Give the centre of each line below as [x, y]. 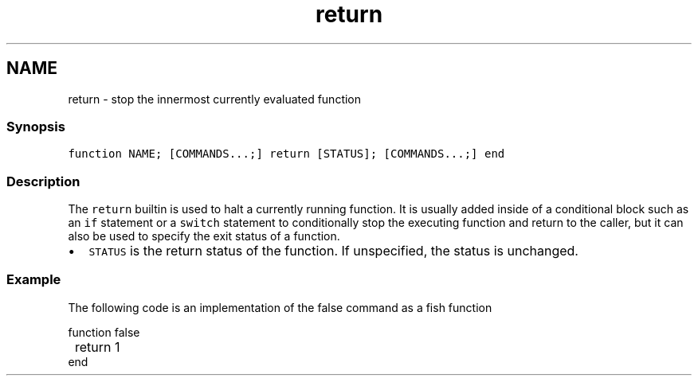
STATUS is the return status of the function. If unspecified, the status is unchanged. [333, 251]
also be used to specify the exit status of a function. [204, 236]
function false [104, 332]
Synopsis [36, 126]
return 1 [98, 347]
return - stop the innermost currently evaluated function [215, 99]
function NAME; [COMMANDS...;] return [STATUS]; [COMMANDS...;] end [286, 154]
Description [43, 181]
